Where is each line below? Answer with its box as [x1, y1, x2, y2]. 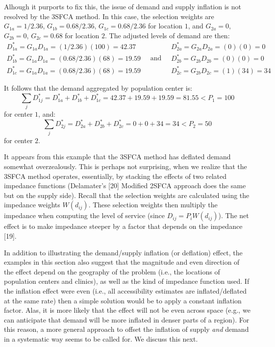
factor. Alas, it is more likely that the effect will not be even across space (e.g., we [4, 305, 250, 315]
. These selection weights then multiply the [88, 199, 218, 210]
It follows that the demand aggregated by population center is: [4, 82, 193, 93]
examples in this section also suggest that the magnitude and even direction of [4, 257, 240, 267]
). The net [218, 210, 249, 221]
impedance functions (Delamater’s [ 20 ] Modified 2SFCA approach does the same [4, 180, 246, 191]
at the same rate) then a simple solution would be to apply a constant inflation [4, 295, 242, 305]
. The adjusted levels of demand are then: [105, 30, 230, 40]
